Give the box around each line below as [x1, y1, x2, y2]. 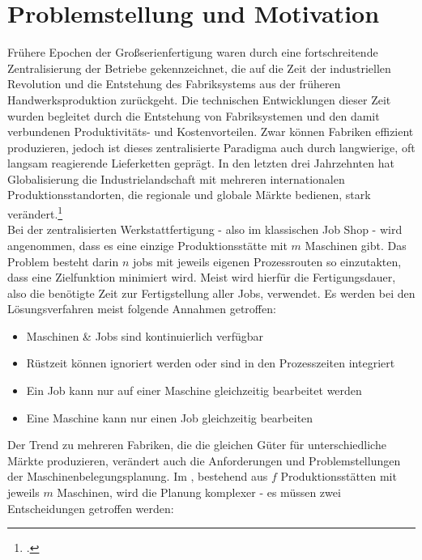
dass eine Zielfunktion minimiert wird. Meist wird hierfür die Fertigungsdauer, [7, 269, 396, 286]
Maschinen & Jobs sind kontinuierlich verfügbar [26, 327, 264, 344]
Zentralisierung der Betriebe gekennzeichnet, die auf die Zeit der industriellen [7, 59, 391, 76]
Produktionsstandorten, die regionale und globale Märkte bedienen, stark [7, 186, 371, 203]
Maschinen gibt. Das [305, 236, 407, 253]
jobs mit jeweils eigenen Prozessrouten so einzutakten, [132, 252, 402, 269]
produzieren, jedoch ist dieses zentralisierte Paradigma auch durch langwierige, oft [7, 138, 416, 155]
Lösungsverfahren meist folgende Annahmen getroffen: [7, 300, 276, 317]
